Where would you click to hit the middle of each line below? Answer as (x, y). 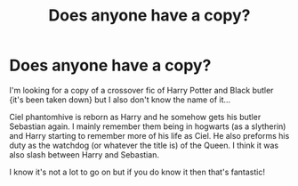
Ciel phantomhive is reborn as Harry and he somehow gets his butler (135, 117)
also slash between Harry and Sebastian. (85, 154)
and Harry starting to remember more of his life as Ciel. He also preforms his (149, 135)
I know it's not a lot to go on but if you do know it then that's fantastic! (137, 172)
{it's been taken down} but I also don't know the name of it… (120, 100)
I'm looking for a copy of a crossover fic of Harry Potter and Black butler (141, 90)
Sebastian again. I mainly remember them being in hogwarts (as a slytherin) (148, 126)
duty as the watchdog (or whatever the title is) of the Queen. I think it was (144, 145)
